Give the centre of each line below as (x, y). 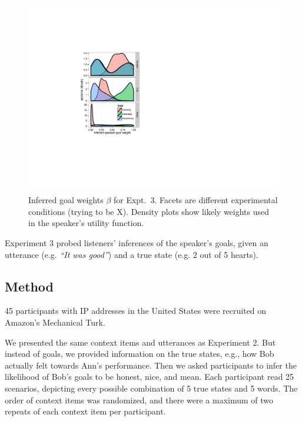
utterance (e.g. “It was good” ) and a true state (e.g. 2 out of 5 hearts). (132, 254)
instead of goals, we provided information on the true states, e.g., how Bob (140, 354)
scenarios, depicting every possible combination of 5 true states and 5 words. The (151, 388)
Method (29, 286)
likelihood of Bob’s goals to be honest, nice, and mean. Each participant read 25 (150, 377)
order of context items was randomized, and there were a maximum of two (139, 400)
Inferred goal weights (66, 200)
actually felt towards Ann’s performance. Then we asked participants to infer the (151, 365)
